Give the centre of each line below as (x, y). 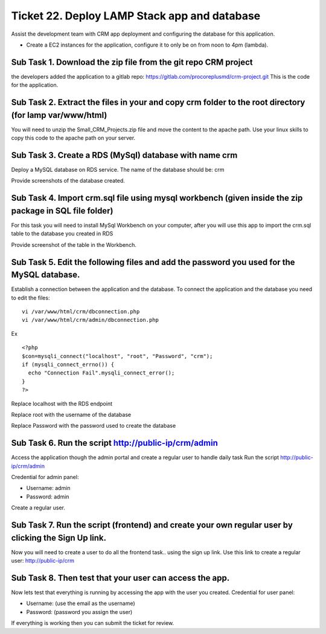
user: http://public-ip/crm (43, 561)
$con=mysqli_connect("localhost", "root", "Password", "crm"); (117, 356)
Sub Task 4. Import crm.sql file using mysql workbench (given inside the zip (157, 198)
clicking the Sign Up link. (59, 538)
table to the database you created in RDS (62, 234)
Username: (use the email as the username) (81, 603)
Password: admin (48, 497)
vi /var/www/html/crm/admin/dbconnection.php (91, 320)
